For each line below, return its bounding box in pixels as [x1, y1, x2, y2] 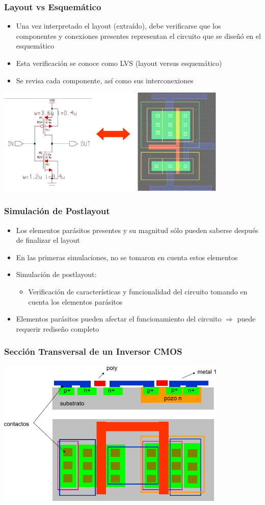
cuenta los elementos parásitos [28, 296, 123, 307]
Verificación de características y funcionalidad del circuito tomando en [28, 286, 248, 297]
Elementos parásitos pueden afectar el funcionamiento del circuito [16, 313, 222, 324]
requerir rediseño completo [16, 323, 99, 334]
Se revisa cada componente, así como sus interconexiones [16, 75, 194, 85]
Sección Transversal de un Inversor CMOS [4, 345, 182, 358]
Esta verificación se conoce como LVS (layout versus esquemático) [16, 58, 222, 68]
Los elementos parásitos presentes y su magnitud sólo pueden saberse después [16, 224, 258, 235]
